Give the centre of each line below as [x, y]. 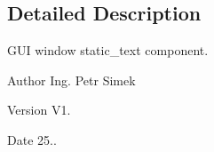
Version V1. [39, 110]
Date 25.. [32, 139]
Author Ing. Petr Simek [71, 80]
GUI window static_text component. [108, 50]
